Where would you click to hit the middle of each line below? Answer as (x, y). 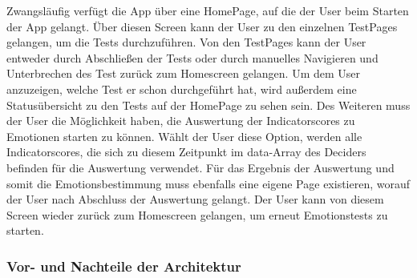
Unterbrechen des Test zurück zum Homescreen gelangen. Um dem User (184, 73)
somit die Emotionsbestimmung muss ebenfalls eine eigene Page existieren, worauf (208, 183)
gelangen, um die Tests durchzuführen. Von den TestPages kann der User (186, 42)
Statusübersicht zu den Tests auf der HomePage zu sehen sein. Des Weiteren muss (208, 105)
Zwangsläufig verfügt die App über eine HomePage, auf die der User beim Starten (208, 10)
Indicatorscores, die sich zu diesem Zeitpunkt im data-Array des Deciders (186, 152)
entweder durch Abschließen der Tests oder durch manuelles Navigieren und (192, 57)
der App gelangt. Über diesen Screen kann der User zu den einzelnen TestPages (202, 26)
